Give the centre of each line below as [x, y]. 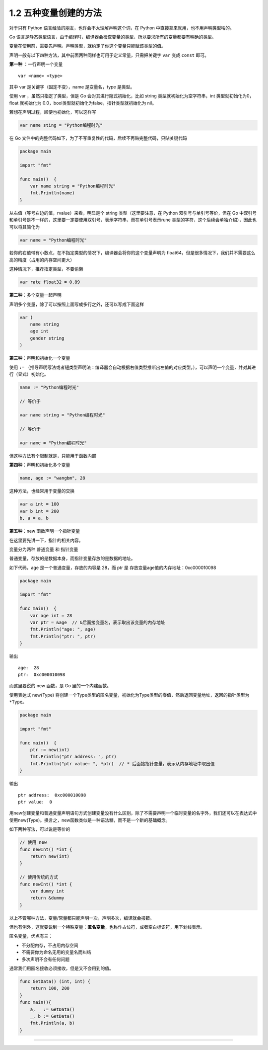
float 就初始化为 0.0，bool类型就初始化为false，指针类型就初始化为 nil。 [83, 103]
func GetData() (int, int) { [55, 981]
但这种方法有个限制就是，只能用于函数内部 [53, 456]
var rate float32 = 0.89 [50, 282]
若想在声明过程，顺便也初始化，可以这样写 [53, 112]
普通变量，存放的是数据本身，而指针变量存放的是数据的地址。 [72, 559]
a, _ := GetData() [52, 1009]
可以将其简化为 [24, 227]
